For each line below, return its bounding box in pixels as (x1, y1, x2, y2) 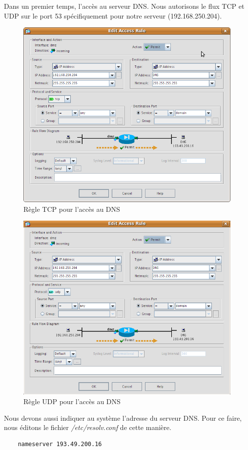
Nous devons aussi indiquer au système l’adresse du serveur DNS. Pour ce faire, (4, 412, 242, 423)
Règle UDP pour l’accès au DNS (23, 396, 121, 407)
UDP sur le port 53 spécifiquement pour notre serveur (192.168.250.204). (4, 10, 222, 20)
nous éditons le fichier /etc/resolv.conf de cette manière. (4, 422, 171, 432)
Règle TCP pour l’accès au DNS (23, 204, 120, 214)
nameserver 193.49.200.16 (18, 440, 102, 448)
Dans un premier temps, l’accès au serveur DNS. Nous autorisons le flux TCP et (4, 1, 245, 11)
